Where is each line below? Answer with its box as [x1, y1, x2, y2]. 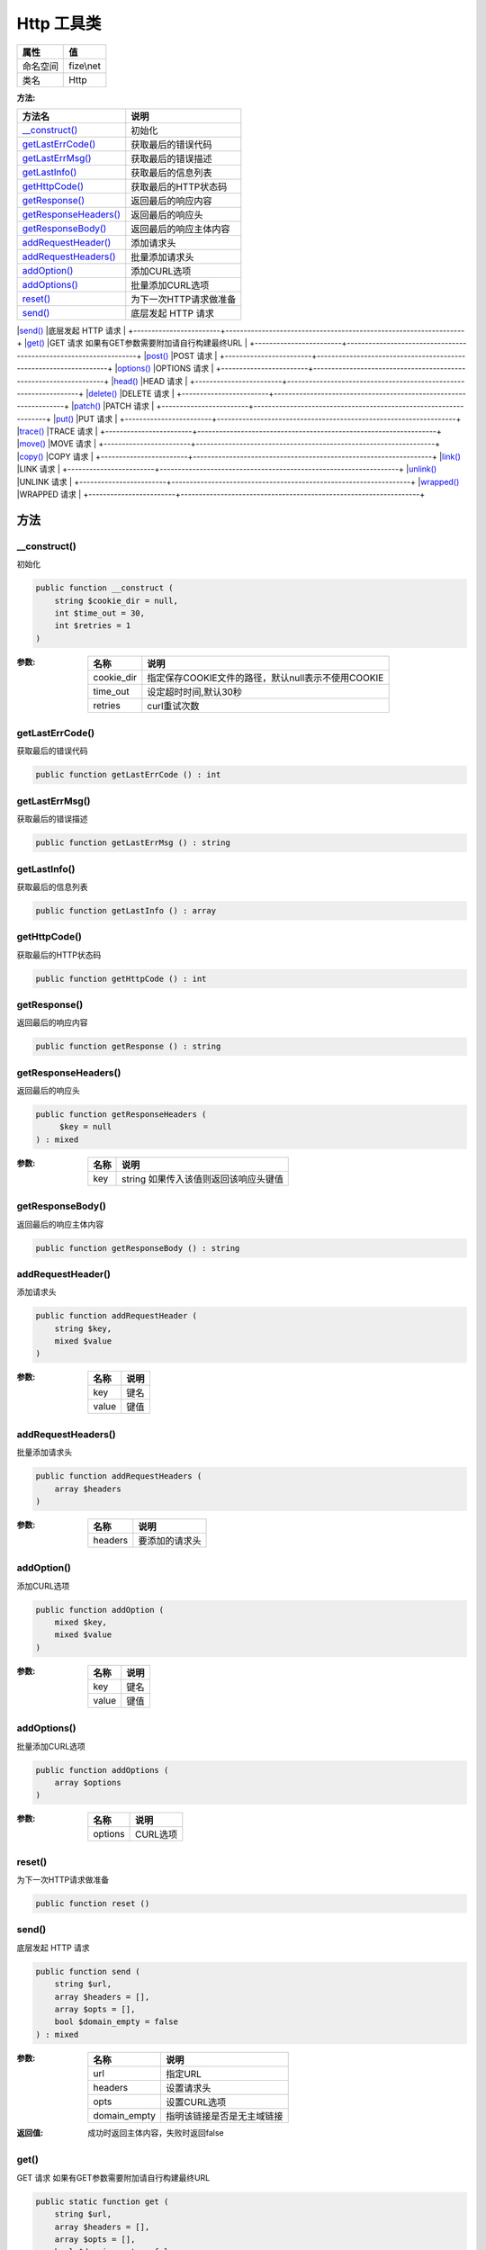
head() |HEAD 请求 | [113, 375, 188, 386]
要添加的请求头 [138, 1534, 202, 1547]
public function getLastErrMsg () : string [35, 838, 231, 848]
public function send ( [35, 1966, 141, 1976]
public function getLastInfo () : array [35, 905, 216, 915]
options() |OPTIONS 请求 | [117, 363, 214, 373]
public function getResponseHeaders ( [35, 1110, 207, 1120]
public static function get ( [35, 2196, 169, 2207]
